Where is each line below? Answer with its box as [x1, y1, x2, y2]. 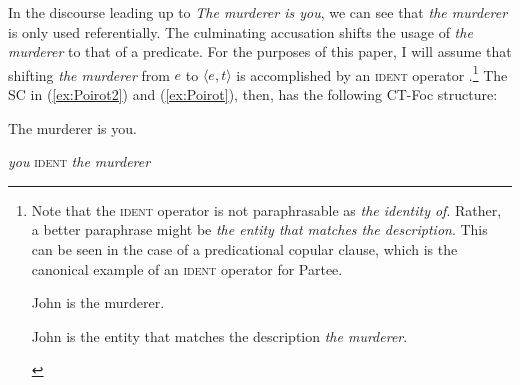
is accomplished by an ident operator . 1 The [236, 61, 508, 85]
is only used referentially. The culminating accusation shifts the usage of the [8, 21, 473, 42]
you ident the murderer [8, 151, 151, 172]
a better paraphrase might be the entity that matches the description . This [31, 219, 488, 240]
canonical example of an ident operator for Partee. [31, 258, 343, 279]
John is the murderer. [31, 292, 165, 313]
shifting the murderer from [8, 64, 170, 85]
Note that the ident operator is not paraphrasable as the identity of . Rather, [31, 199, 502, 220]
